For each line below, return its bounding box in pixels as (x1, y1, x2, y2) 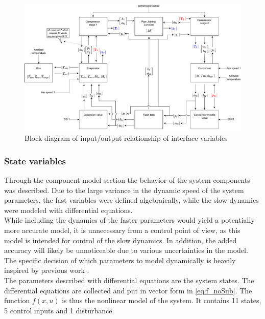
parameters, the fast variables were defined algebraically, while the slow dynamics (4, 195, 259, 205)
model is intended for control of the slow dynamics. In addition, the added (4, 235, 237, 245)
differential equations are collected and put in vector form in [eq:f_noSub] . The (4, 285, 252, 295)
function (4, 295, 30, 306)
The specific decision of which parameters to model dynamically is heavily (4, 254, 236, 265)
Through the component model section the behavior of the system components (4, 175, 250, 185)
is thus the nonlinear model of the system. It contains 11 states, (62, 295, 261, 306)
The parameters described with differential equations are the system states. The (4, 274, 254, 285)
